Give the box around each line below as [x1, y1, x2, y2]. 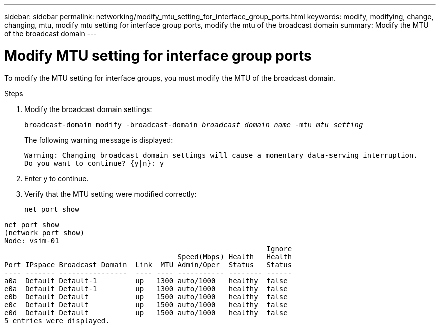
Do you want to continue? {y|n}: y [24, 159, 164, 167]
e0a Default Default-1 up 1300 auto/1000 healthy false [4, 284, 288, 293]
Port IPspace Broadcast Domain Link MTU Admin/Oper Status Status [4, 260, 292, 269]
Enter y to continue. [24, 174, 89, 183]
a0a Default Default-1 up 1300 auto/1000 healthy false [4, 276, 288, 285]
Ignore [266, 244, 292, 253]
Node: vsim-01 [4, 236, 59, 245]
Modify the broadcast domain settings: [24, 104, 152, 114]
